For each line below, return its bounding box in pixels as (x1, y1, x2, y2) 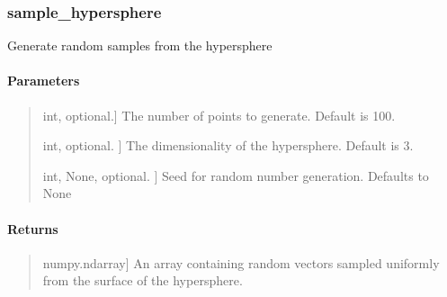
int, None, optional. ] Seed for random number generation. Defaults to (42, 166, 429, 184)
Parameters (7, 71, 80, 90)
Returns (7, 219, 58, 238)
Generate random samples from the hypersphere (7, 36, 273, 55)
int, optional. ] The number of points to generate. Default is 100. (42, 105, 396, 124)
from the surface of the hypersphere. (42, 271, 243, 290)
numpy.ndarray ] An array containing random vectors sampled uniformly (42, 253, 440, 272)
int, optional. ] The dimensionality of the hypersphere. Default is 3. (42, 136, 414, 155)
